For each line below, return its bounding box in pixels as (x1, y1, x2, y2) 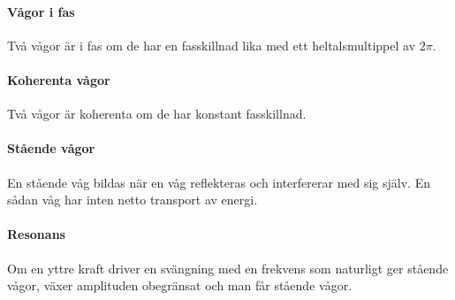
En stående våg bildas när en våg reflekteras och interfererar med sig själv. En (7, 173, 430, 191)
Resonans (7, 225, 65, 243)
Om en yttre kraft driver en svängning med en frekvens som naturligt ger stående (7, 258, 449, 277)
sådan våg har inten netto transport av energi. (7, 190, 258, 209)
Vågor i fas (7, 2, 75, 20)
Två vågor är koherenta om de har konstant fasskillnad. (7, 104, 307, 123)
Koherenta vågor (7, 70, 110, 88)
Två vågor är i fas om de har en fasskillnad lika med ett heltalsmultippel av (7, 35, 416, 54)
